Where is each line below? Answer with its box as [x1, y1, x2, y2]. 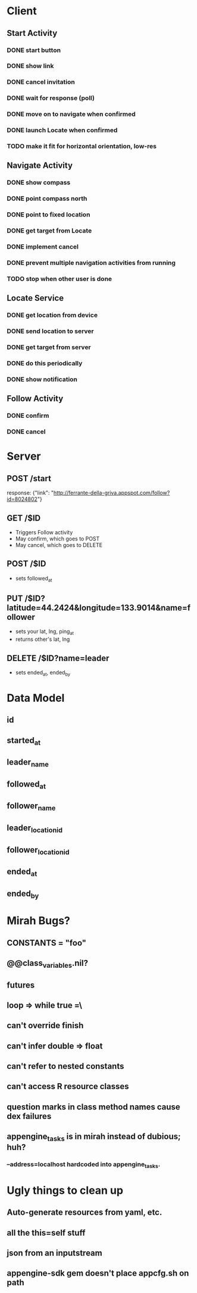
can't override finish [7, 1020, 84, 1031]
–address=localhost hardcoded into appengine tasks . [7, 1160, 161, 1170]
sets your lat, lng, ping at [15, 628, 74, 637]
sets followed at [15, 574, 52, 583]
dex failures [7, 1111, 52, 1121]
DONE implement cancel [7, 243, 79, 251]
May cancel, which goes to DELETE [15, 541, 103, 548]
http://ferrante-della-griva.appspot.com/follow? [53, 489, 170, 497]
